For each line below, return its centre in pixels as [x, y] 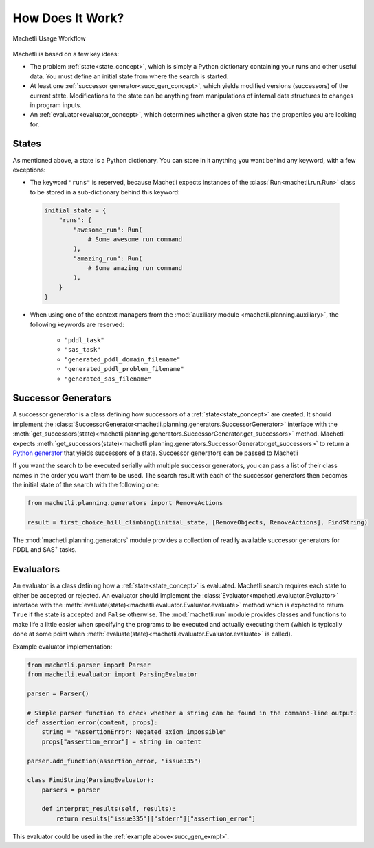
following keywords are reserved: [77, 324]
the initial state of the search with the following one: [86, 485]
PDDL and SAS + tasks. [45, 549]
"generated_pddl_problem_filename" [124, 369]
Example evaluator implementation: [63, 647]
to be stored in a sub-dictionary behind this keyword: [105, 192]
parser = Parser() [58, 693]
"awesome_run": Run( [108, 230]
